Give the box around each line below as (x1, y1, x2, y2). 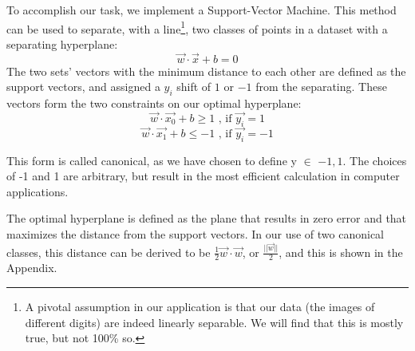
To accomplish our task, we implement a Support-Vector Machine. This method (6, 2, 397, 18)
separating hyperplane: (6, 35, 118, 52)
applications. (6, 183, 69, 199)
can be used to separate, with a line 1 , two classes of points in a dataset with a (6, 18, 388, 37)
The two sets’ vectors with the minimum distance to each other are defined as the (6, 62, 406, 79)
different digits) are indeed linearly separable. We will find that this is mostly (25, 314, 404, 330)
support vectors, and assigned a (6, 78, 160, 95)
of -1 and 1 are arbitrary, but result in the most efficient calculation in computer (6, 168, 400, 184)
